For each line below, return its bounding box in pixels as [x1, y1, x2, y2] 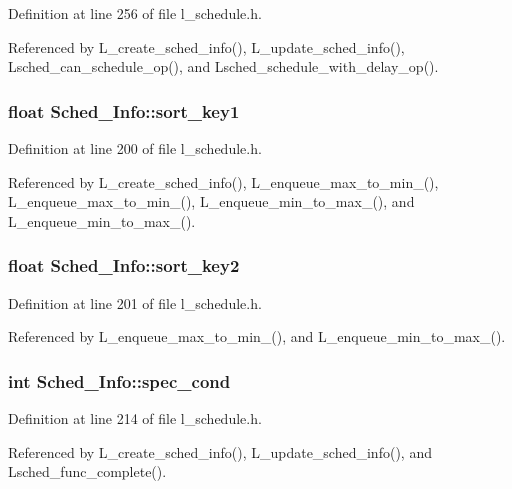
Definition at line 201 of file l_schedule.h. [8, 292, 262, 313]
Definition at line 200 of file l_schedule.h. [8, 138, 262, 158]
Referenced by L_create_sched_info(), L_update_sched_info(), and [8, 441, 432, 462]
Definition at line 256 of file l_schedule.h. [8, 3, 262, 23]
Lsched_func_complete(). [8, 461, 167, 482]
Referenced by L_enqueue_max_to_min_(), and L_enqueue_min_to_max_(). [8, 326, 506, 347]
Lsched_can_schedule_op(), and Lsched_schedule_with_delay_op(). [8, 56, 439, 77]
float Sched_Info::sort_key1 [8, 98, 240, 123]
